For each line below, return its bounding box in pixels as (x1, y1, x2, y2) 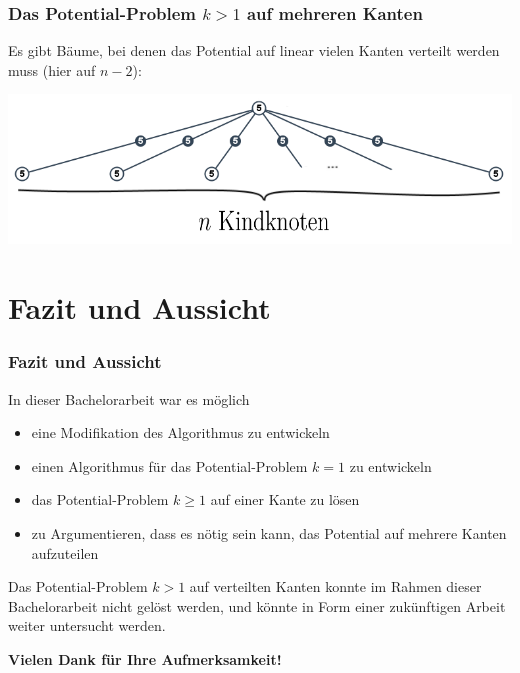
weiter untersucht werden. (8, 615, 166, 636)
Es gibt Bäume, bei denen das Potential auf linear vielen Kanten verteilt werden (8, 40, 500, 61)
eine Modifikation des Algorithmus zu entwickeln (31, 422, 330, 443)
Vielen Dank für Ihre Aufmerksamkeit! (8, 648, 282, 669)
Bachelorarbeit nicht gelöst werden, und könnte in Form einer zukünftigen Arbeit (8, 595, 506, 616)
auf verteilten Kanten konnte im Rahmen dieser (189, 576, 482, 597)
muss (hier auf (8, 59, 96, 80)
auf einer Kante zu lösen (210, 489, 360, 510)
